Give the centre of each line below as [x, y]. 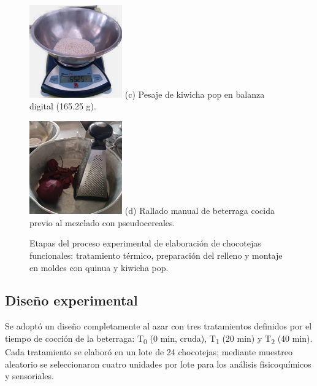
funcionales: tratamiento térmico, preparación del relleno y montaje [156, 255]
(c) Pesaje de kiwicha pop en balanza [195, 94]
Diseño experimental [71, 300]
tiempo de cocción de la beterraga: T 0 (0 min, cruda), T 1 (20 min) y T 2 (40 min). [159, 339]
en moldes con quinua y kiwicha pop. [99, 267]
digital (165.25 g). [63, 106]
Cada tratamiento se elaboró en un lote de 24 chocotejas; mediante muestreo [149, 352]
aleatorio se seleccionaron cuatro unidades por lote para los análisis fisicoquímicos [158, 364]
